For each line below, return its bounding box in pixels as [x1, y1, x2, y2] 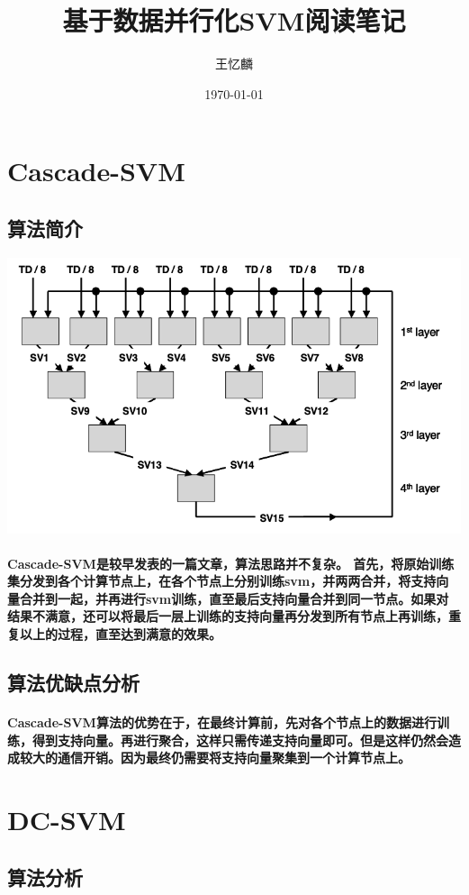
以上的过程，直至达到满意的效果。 [19, 625, 221, 644]
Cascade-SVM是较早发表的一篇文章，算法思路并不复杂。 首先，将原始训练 [7, 553, 455, 572]
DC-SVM [7, 801, 126, 838]
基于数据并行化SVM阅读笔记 [62, 2, 406, 39]
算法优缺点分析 [7, 669, 140, 697]
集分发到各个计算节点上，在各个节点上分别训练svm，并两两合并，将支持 [7, 571, 437, 590]
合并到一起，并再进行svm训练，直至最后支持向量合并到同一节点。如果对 [19, 589, 449, 607]
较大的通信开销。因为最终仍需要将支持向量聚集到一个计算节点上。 [19, 748, 410, 767]
